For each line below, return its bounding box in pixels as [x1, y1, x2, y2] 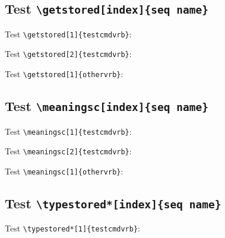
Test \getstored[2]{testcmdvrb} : [5, 47, 132, 60]
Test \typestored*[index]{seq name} [5, 193, 221, 212]
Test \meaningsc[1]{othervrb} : [5, 164, 123, 177]
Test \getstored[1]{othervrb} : [5, 68, 123, 80]
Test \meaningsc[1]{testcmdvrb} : [5, 125, 132, 137]
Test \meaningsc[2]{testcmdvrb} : [5, 145, 132, 157]
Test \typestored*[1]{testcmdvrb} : [5, 222, 140, 234]
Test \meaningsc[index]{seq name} [5, 97, 208, 115]
